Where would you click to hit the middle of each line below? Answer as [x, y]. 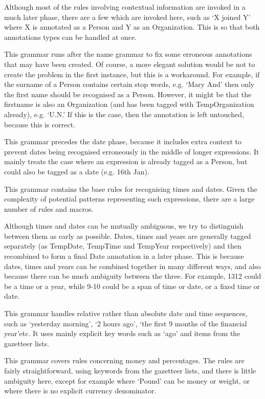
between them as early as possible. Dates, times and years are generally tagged [128, 236]
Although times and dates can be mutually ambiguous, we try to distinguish [124, 226]
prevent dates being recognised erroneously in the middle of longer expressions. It [132, 151]
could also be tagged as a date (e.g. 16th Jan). [77, 171]
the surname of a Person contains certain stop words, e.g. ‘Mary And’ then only [129, 84]
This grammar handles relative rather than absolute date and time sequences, [126, 313]
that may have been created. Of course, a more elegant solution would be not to [130, 64]
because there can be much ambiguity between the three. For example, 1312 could [133, 276]
